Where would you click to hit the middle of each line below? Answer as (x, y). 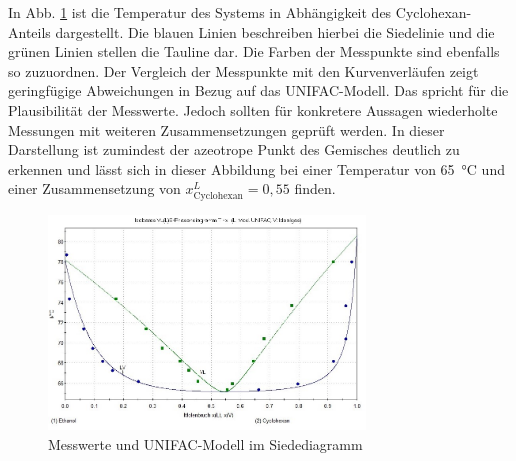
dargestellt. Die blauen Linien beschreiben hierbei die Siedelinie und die (275, 31)
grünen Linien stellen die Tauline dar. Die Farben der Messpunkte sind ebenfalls (254, 51)
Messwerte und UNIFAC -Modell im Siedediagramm (205, 443)
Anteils (29, 31)
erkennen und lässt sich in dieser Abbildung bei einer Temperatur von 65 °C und (256, 168)
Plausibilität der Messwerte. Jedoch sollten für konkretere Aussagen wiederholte (253, 109)
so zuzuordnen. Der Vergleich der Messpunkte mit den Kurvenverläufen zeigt (243, 70)
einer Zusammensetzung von (94, 188)
